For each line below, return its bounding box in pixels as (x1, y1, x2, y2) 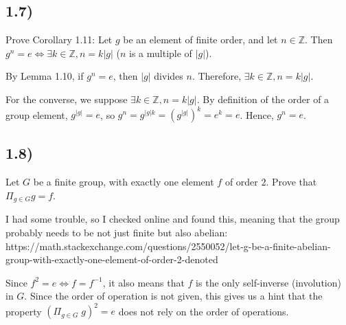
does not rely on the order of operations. (118, 304, 289, 318)
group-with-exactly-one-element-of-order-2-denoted (5, 252, 218, 267)
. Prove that (266, 175, 317, 189)
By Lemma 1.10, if (5, 69, 84, 83)
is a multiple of (129, 45, 192, 60)
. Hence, (240, 107, 274, 122)
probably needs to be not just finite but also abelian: (5, 225, 228, 239)
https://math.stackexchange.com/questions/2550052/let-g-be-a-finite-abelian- (5, 238, 331, 253)
